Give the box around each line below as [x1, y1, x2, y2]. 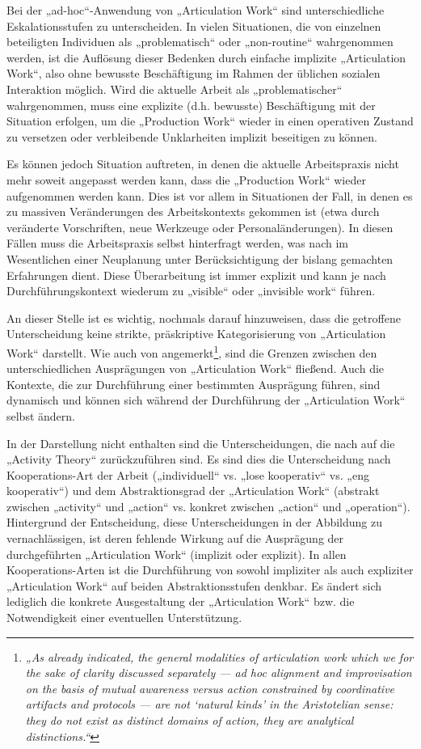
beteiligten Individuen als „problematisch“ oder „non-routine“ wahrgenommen [6, 33, 394, 50]
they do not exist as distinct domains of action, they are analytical [25, 712, 354, 728]
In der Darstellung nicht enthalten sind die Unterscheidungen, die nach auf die [6, 434, 395, 451]
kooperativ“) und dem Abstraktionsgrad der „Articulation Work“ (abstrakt [6, 482, 380, 499]
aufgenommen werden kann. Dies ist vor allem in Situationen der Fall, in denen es [6, 187, 413, 204]
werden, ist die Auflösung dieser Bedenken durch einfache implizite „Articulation [6, 49, 406, 66]
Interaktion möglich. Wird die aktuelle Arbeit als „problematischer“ [6, 80, 343, 97]
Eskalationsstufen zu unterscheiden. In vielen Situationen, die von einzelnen [6, 17, 381, 34]
